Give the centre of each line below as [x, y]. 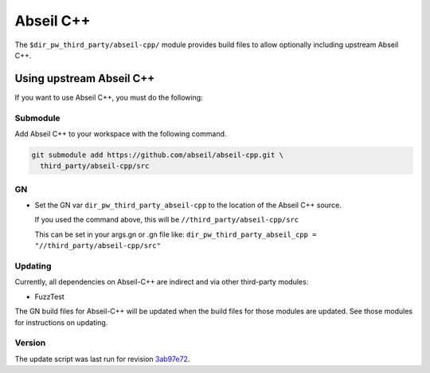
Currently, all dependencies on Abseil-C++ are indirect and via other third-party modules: [162, 282]
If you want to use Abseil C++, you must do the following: [109, 97]
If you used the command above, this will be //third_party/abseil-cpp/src [167, 220]
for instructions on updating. [61, 322]
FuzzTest [50, 296]
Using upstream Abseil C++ [85, 79]
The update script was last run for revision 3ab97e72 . [102, 359]
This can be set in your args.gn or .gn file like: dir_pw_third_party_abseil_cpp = [176, 234]
